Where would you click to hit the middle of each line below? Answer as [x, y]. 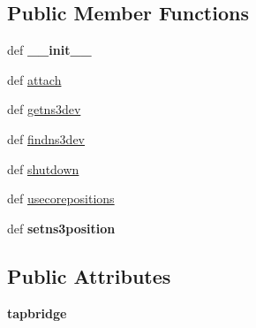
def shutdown [43, 168]
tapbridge [37, 313]
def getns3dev [44, 109]
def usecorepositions [61, 198]
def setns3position [61, 228]
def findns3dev [46, 138]
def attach [34, 79]
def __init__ [49, 50]
